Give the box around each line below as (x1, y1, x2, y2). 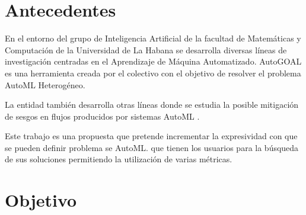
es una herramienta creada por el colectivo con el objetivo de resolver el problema (5, 66, 301, 79)
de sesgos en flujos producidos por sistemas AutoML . (5, 110, 200, 122)
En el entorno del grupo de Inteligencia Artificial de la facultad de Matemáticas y (5, 32, 301, 44)
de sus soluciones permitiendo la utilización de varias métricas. (5, 153, 232, 165)
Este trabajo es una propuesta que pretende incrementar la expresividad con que (5, 130, 298, 142)
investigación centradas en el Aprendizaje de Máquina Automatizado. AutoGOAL (5, 55, 302, 68)
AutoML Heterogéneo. (5, 78, 85, 91)
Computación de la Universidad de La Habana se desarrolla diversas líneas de (5, 43, 287, 56)
